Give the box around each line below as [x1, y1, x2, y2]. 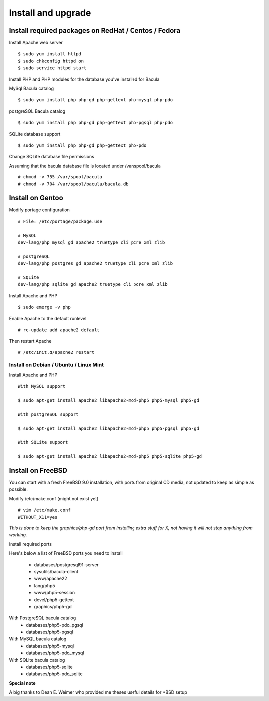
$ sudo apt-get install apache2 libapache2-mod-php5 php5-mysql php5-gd [18, 398, 199, 403]
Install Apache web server [9, 40, 63, 46]
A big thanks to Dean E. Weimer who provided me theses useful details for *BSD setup [9, 689, 188, 695]
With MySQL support [18, 384, 66, 389]
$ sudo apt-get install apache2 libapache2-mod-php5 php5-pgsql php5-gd [18, 425, 199, 431]
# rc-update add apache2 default [18, 327, 100, 333]
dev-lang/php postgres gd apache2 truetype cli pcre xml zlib [18, 261, 173, 266]
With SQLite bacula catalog [9, 657, 65, 663]
